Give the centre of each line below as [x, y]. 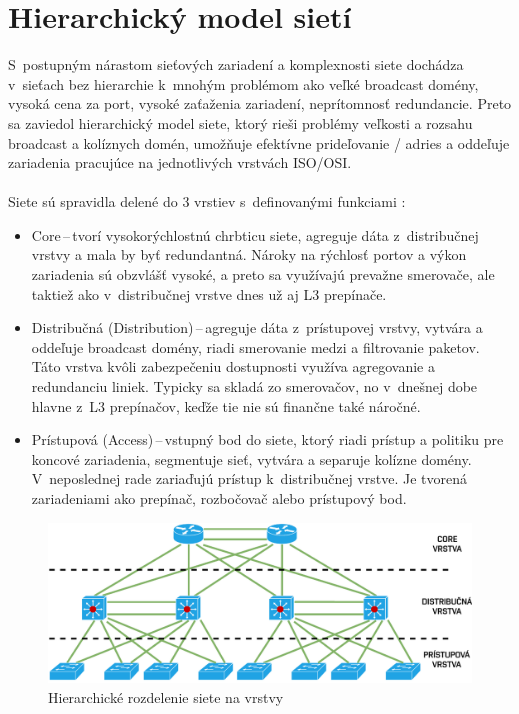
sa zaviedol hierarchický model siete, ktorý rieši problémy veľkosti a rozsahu [240, 122]
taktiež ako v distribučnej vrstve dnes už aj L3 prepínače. [209, 293]
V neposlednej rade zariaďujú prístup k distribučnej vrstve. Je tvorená [249, 478]
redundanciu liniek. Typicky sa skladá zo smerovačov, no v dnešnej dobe [254, 386]
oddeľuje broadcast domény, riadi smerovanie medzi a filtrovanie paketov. [255, 346]
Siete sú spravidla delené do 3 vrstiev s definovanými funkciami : [207, 201]
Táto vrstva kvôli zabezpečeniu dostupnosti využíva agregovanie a [233, 366]
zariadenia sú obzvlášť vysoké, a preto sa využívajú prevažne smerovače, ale [263, 274]
